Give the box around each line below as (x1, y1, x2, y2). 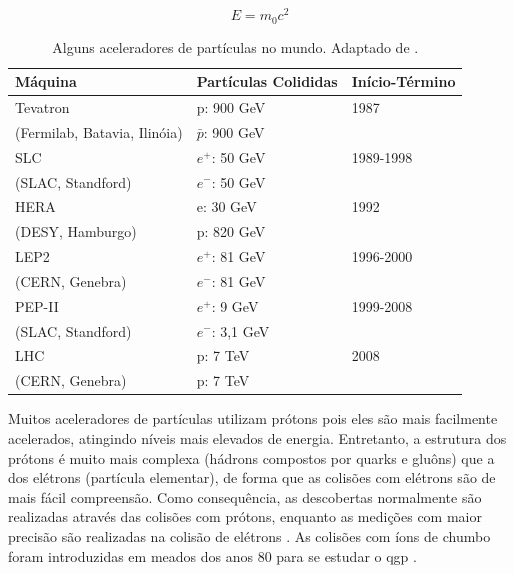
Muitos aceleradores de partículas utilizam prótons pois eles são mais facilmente (8, 408, 498, 429)
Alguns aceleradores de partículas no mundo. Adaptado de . (52, 36, 419, 57)
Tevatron (15, 96, 70, 117)
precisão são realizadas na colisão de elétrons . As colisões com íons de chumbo (8, 525, 491, 546)
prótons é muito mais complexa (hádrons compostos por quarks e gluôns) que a (8, 447, 495, 468)
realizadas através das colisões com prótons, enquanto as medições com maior (8, 506, 482, 527)
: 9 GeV (211, 295, 259, 316)
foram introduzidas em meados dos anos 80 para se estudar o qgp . (8, 545, 417, 566)
